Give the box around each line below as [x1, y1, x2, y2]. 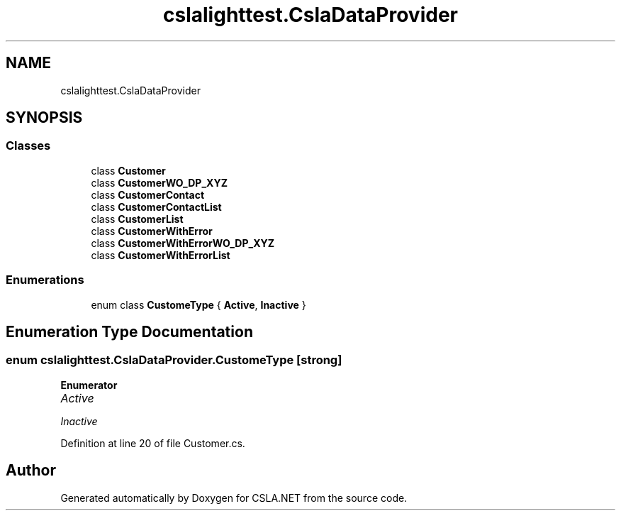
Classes [6, 138, 51, 153]
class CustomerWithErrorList [91, 248, 230, 261]
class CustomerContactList [91, 200, 222, 213]
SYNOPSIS [6, 109, 83, 127]
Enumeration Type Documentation [6, 322, 253, 341]
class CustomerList [91, 212, 184, 225]
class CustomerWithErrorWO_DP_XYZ [91, 236, 275, 249]
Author [6, 461, 56, 480]
